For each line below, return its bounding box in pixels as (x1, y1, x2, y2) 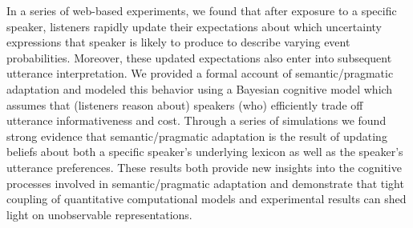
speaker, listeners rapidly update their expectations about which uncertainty (6, 18, 382, 34)
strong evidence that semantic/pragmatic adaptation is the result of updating (6, 127, 387, 144)
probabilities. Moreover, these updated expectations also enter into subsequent (6, 49, 392, 66)
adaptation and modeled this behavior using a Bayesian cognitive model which (6, 80, 393, 97)
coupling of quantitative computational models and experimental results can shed (6, 190, 407, 207)
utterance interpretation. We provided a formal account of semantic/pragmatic (6, 65, 394, 82)
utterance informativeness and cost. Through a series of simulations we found (6, 112, 387, 129)
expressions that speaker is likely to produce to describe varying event (6, 34, 350, 50)
